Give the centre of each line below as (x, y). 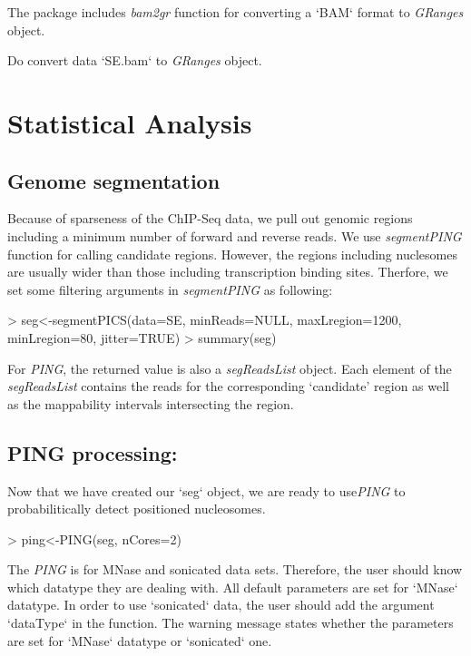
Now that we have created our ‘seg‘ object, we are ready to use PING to (206, 490)
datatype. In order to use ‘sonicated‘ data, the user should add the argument (221, 605)
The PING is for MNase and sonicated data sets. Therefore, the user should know (235, 569)
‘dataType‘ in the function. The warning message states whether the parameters (231, 623)
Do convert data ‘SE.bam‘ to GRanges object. (135, 60)
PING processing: (93, 452)
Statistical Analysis (130, 122)
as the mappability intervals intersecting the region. (151, 403)
